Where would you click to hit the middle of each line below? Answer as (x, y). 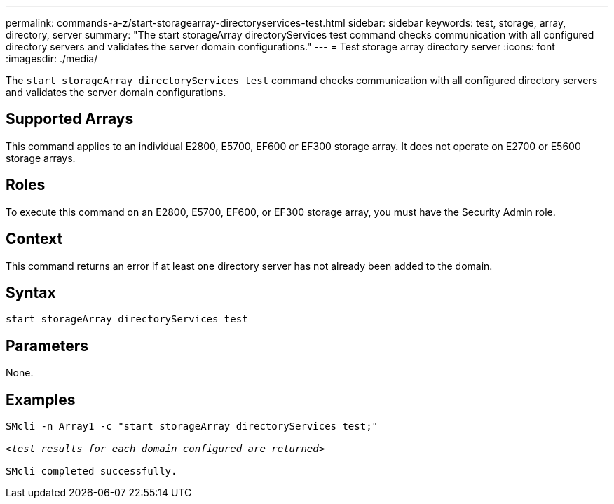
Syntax (31, 292)
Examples (41, 400)
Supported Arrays (70, 119)
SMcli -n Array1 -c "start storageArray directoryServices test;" (192, 427)
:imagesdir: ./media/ (52, 59)
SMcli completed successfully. (91, 471)
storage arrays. (41, 158)
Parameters (47, 346)
